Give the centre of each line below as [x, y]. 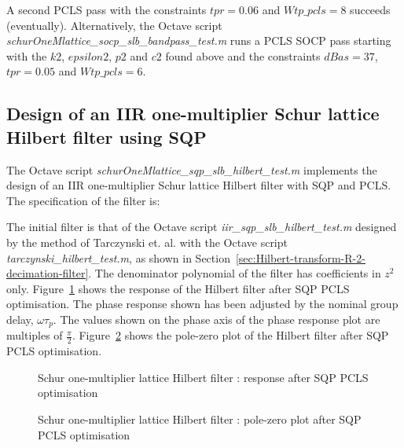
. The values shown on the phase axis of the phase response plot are [217, 319]
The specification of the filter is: [83, 200]
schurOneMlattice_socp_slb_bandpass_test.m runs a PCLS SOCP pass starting [199, 40]
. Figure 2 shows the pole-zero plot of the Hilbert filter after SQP [230, 335]
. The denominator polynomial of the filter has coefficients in [235, 273]
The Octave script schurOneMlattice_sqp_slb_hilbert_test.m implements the [192, 169]
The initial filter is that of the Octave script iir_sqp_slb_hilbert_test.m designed [202, 227]
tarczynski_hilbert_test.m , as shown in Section [118, 257]
